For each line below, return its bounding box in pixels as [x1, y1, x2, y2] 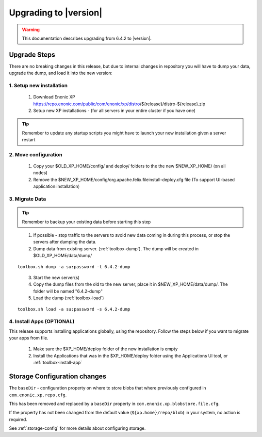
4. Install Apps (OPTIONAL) [9, 318, 75, 325]
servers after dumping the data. [33, 239, 97, 245]
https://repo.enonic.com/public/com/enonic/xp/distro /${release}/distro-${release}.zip [33, 101, 206, 107]
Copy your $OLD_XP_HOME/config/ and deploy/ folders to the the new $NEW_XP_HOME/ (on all [33, 163, 226, 169]
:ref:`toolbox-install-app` [33, 359, 82, 366]
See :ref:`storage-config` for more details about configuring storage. [9, 425, 146, 431]
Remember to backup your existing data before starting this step [22, 219, 151, 225]
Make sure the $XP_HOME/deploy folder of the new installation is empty [33, 346, 178, 352]
